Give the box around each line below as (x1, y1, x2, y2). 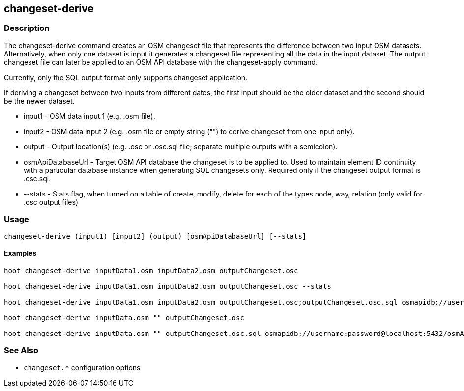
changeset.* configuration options (24, 363, 141, 372)
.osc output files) (24, 197, 78, 206)
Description (4, 23, 50, 33)
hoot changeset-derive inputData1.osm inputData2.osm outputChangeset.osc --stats (4, 282, 331, 290)
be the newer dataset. (4, 96, 75, 105)
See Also (4, 345, 38, 356)
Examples (4, 249, 37, 258)
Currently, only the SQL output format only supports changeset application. (4, 73, 248, 82)
